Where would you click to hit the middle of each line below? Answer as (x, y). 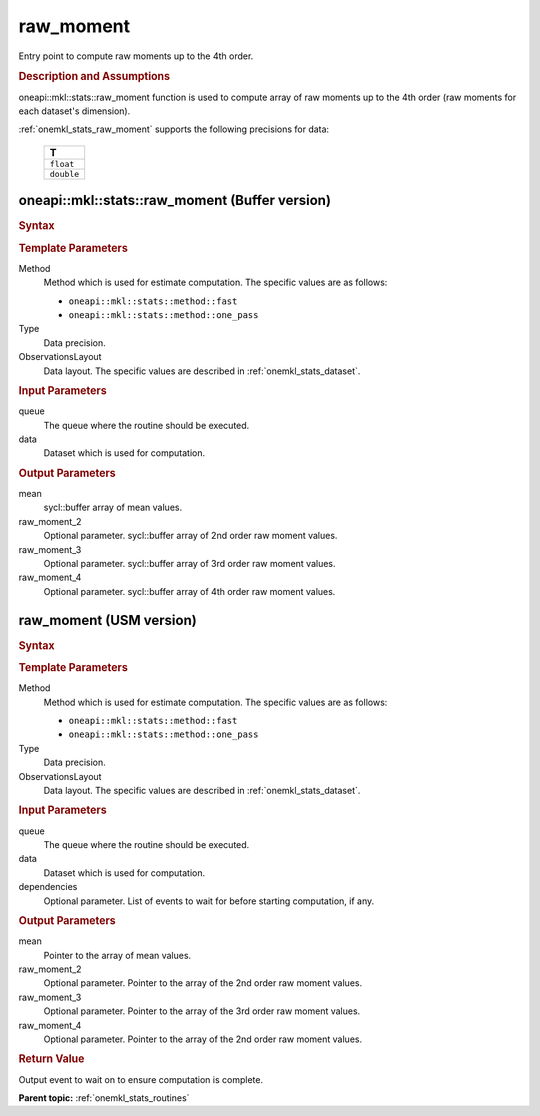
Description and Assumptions (94, 77)
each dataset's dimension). (74, 111)
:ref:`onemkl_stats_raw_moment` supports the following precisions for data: (174, 129)
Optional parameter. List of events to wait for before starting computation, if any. (209, 901)
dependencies (48, 887)
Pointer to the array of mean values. (117, 955)
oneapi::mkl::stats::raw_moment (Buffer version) (175, 200)
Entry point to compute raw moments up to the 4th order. (136, 56)
